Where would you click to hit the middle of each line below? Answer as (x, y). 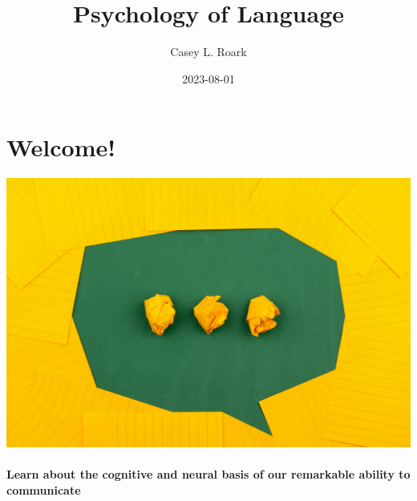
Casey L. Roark (208, 52)
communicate (44, 489)
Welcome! (61, 147)
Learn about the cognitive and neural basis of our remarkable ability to (208, 474)
